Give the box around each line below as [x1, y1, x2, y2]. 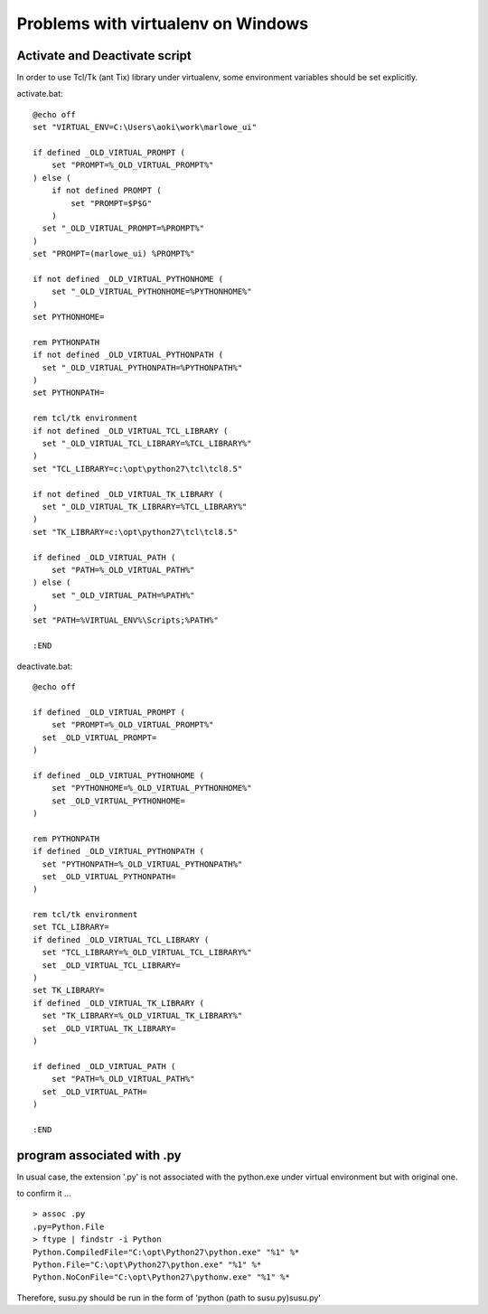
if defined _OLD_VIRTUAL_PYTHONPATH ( [33, 846, 205, 857]
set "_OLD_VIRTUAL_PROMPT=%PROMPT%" [42, 223, 205, 234]
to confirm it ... [16, 1188, 71, 1198]
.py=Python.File [33, 1221, 105, 1232]
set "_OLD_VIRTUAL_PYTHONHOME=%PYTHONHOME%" [51, 286, 252, 297]
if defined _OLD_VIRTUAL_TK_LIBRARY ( [33, 998, 205, 1008]
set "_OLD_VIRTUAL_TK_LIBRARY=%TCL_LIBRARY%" [42, 502, 248, 512]
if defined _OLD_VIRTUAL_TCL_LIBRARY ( [33, 934, 210, 944]
